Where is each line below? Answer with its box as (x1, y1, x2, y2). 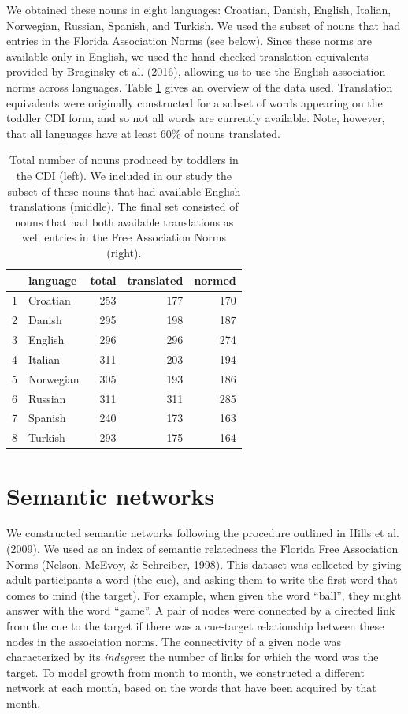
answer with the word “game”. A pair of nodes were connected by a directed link (6, 602, 395, 619)
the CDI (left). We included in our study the (16, 166, 232, 183)
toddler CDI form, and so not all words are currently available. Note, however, (6, 110, 385, 126)
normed (194, 271, 236, 288)
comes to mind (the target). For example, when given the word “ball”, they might (6, 586, 402, 603)
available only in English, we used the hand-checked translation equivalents (6, 47, 369, 64)
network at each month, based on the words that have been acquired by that (6, 679, 376, 696)
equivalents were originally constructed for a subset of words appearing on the (6, 94, 383, 110)
